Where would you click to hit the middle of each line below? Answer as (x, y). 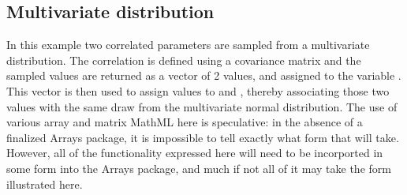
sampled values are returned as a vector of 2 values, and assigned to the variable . (204, 75)
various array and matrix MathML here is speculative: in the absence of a (185, 122)
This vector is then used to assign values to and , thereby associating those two (198, 90)
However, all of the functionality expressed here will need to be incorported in (195, 153)
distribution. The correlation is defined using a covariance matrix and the (184, 60)
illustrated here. (45, 184)
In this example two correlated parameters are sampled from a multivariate (188, 45)
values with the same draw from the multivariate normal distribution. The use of (202, 106)
